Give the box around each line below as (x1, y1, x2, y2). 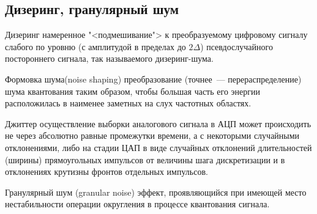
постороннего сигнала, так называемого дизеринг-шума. (5, 52, 214, 65)
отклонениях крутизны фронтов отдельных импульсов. (5, 165, 208, 178)
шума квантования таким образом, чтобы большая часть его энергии (5, 84, 260, 97)
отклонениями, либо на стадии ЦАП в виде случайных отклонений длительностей (5, 141, 312, 153)
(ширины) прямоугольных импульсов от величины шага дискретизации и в (5, 153, 285, 166)
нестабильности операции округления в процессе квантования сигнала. (5, 197, 270, 210)
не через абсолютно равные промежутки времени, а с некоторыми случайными (5, 129, 300, 142)
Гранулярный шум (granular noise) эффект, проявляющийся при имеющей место (5, 185, 307, 198)
